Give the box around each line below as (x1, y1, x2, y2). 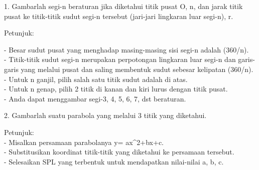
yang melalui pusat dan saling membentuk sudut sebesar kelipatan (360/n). (21, 63, 253, 74)
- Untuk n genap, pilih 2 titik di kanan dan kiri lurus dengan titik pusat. (4, 83, 228, 94)
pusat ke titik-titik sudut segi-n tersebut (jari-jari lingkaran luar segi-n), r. (4, 10, 233, 21)
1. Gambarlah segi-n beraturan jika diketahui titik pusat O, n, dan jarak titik (4, 1, 243, 11)
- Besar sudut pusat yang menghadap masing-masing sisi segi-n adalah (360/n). (4, 44, 249, 54)
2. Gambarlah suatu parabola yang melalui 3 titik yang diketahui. (4, 110, 207, 120)
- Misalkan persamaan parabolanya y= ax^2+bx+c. (4, 136, 164, 147)
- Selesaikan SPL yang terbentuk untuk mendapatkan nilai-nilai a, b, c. (4, 156, 224, 166)
